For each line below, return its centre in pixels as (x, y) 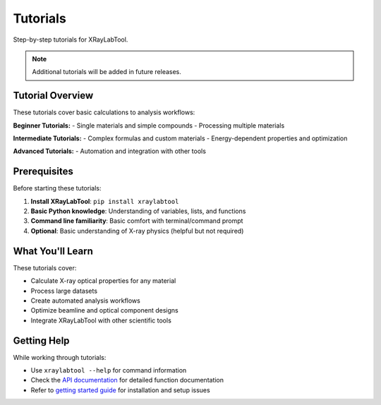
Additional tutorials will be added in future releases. (107, 72)
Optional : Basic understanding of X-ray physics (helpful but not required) (137, 231)
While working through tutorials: (60, 357)
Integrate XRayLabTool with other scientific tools (101, 320)
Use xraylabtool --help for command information (109, 370)
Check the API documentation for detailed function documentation (127, 380)
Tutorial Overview (53, 96)
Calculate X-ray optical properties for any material (103, 281)
